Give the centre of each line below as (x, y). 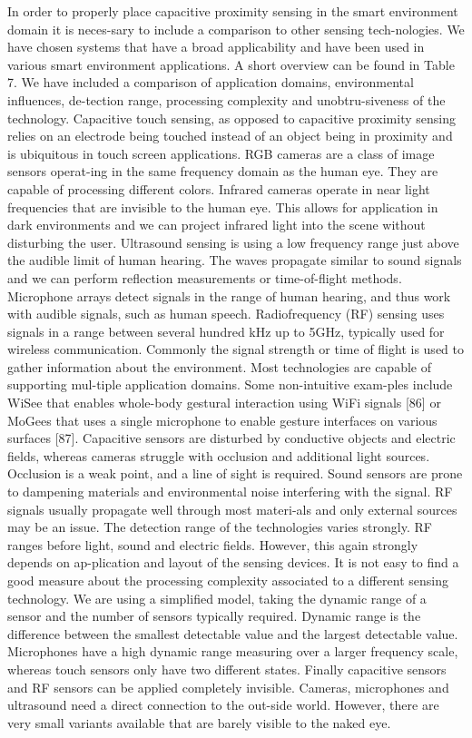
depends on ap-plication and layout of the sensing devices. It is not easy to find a (233, 562)
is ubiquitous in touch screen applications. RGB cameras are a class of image (221, 153)
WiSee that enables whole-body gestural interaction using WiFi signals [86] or (224, 403)
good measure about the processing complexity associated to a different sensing (228, 580)
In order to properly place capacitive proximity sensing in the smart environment (233, 11)
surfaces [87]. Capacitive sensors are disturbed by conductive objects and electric (231, 438)
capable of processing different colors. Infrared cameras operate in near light (219, 188)
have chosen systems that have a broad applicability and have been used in (216, 47)
